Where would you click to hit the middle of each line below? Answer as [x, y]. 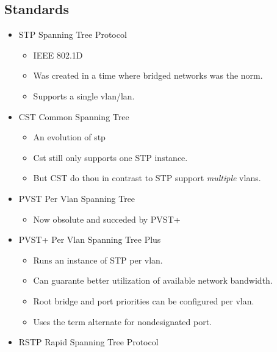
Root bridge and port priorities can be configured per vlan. [144, 300]
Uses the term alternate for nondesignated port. [123, 321]
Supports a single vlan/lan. [84, 95]
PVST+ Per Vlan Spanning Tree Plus [90, 239]
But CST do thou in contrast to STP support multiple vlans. [147, 178]
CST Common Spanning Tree [74, 116]
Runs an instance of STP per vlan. [98, 260]
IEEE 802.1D [58, 55]
